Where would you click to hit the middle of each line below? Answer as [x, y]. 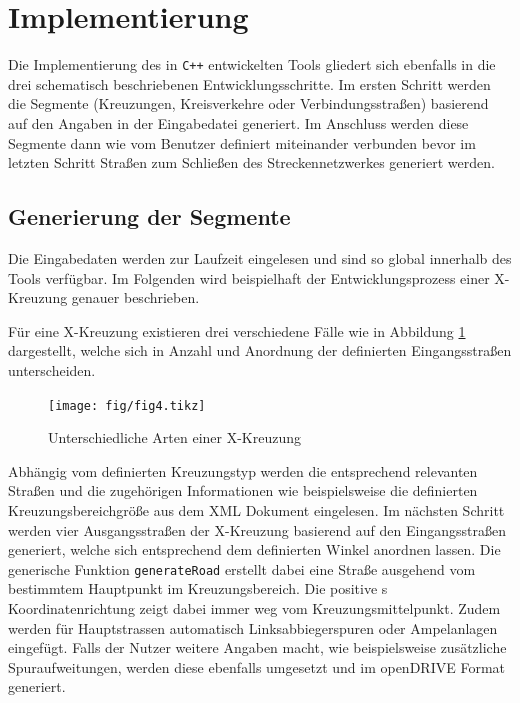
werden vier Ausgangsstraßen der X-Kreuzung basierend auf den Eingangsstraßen [257, 529]
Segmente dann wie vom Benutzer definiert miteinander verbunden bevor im [242, 142]
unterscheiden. [52, 369]
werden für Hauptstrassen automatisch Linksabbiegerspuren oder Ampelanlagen [253, 627]
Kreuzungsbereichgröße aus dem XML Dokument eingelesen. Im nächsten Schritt [256, 509]
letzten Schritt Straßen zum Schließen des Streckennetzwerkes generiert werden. [251, 162]
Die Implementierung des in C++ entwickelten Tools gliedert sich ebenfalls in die [252, 64]
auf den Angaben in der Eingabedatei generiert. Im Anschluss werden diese [238, 122]
